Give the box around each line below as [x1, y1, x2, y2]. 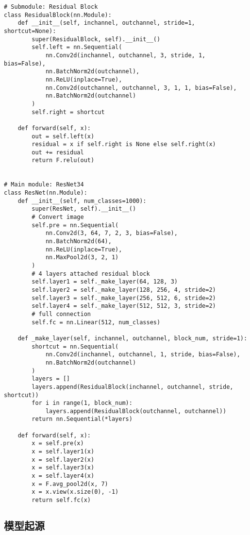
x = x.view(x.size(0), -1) [32, 488, 119, 496]
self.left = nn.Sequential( [32, 44, 122, 51]
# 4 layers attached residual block [32, 270, 150, 277]
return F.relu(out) [32, 157, 95, 164]
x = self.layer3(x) [32, 464, 95, 471]
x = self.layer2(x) [32, 456, 95, 463]
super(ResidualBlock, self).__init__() [32, 35, 161, 43]
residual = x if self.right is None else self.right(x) [32, 141, 216, 148]
